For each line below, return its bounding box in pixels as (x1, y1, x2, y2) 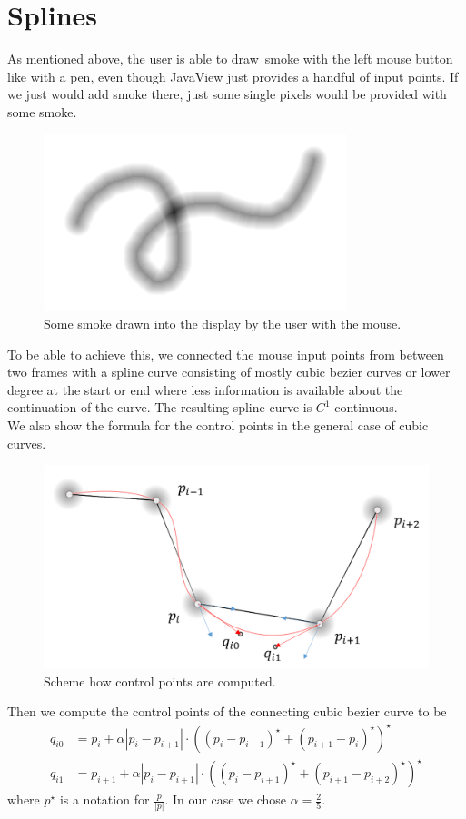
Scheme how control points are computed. (44, 671, 276, 690)
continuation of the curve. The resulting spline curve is (7, 398, 312, 417)
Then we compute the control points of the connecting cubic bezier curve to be (7, 702, 447, 721)
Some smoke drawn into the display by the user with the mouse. (44, 314, 402, 333)
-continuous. (330, 398, 398, 417)
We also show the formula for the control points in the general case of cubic (7, 416, 429, 435)
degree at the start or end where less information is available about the (7, 380, 403, 399)
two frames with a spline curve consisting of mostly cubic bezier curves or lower (7, 362, 451, 381)
